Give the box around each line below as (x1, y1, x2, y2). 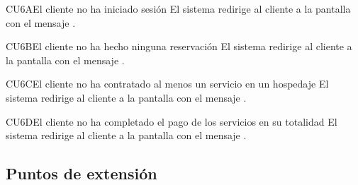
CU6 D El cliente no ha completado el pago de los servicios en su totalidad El (6, 114, 337, 129)
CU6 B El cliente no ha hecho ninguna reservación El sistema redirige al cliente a (6, 39, 352, 54)
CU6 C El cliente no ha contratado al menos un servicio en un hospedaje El (6, 76, 329, 91)
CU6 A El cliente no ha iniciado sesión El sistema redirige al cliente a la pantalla (6, 1, 351, 16)
